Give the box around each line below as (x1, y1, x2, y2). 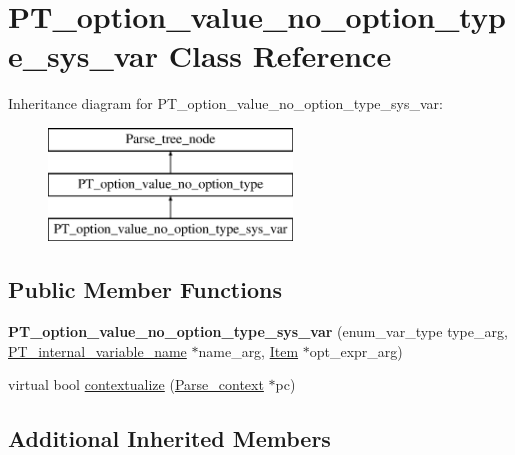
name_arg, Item (198, 340, 299, 361)
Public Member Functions (8, 274, 282, 305)
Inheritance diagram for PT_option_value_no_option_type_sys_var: (8, 93, 443, 114)
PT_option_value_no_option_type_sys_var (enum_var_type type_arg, (8, 321, 508, 342)
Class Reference (168, 35, 392, 76)
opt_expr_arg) (309, 340, 403, 361)
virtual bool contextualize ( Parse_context (8, 374, 264, 395)
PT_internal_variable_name (8, 340, 187, 361)
